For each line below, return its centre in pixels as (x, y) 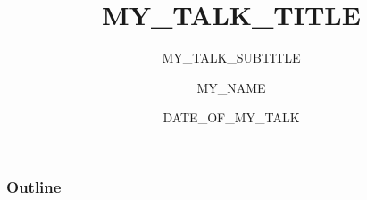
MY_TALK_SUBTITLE (231, 58)
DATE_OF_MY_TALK (231, 117)
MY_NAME (231, 87)
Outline (34, 186)
